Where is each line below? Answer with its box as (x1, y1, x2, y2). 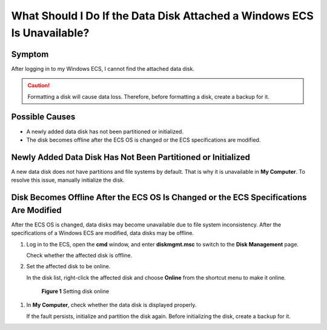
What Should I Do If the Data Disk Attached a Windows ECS (11, 9, 314, 22)
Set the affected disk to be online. (26, 263, 111, 270)
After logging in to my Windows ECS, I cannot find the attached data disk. (11, 65, 195, 72)
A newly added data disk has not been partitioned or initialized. (26, 128, 184, 135)
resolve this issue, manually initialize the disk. (11, 176, 125, 184)
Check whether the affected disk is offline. (26, 251, 133, 259)
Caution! (27, 82, 50, 89)
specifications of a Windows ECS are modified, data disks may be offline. (11, 229, 194, 237)
